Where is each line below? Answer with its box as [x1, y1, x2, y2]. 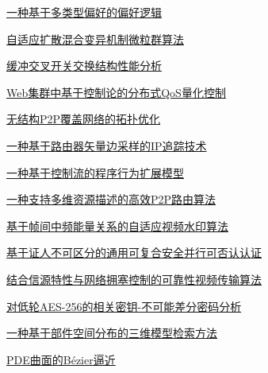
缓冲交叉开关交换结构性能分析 [6, 57, 162, 74]
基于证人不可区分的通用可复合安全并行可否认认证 [6, 244, 262, 261]
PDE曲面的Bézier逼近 [6, 351, 116, 367]
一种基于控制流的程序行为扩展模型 [6, 164, 184, 181]
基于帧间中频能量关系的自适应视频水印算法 [6, 217, 228, 234]
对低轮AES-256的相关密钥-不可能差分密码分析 [6, 297, 242, 314]
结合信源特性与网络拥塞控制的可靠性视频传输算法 [6, 270, 262, 287]
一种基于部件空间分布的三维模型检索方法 [6, 324, 217, 341]
